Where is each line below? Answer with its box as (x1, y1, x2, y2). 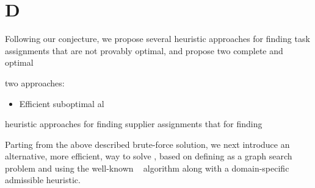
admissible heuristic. (5, 173, 81, 186)
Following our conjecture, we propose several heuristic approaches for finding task (5, 32, 310, 45)
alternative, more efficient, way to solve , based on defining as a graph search (5, 150, 292, 162)
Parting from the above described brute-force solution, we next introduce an (5, 138, 290, 150)
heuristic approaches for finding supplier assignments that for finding (5, 117, 262, 130)
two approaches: (5, 76, 65, 89)
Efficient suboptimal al (19, 97, 104, 110)
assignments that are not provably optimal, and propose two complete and (5, 44, 283, 57)
